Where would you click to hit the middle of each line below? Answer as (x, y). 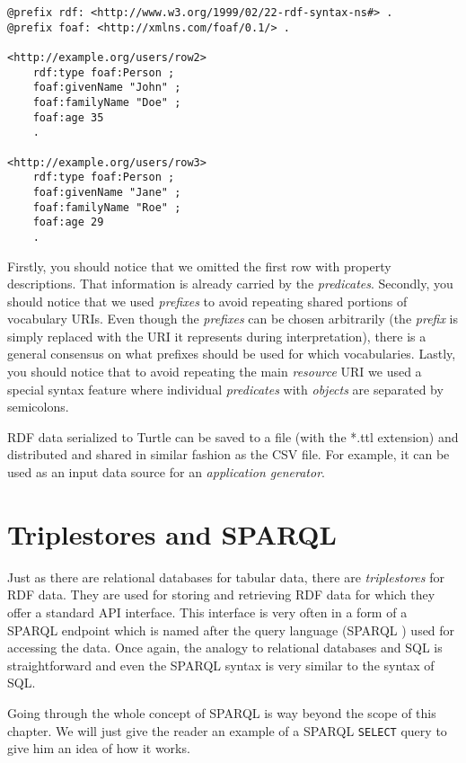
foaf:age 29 (68, 222)
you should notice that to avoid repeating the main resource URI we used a (215, 372)
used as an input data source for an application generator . (166, 472)
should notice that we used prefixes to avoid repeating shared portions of (207, 301)
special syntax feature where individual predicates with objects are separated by (225, 389)
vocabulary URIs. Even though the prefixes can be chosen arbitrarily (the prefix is (233, 319)
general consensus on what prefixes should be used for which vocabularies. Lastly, (232, 354)
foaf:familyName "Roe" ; (107, 207)
